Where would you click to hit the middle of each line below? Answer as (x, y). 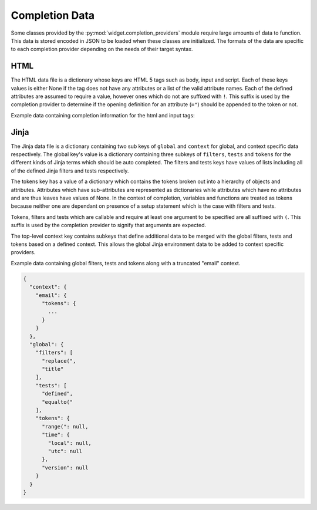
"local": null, (70, 443)
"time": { (56, 435)
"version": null (65, 467)
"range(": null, (65, 426)
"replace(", (59, 361)
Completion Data (53, 15)
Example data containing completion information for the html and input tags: (103, 115)
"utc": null (65, 451)
